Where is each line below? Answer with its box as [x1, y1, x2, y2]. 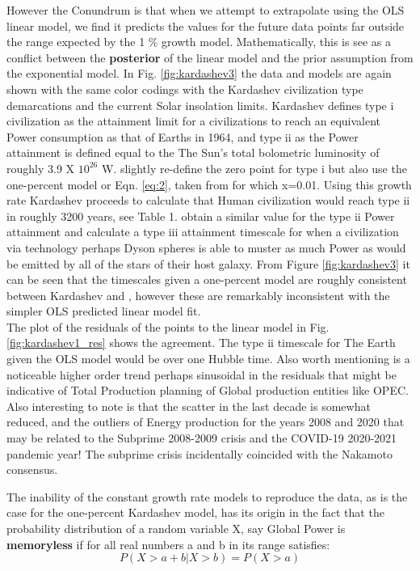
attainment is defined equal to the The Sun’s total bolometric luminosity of [6, 144, 380, 161]
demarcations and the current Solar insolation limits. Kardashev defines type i [6, 96, 394, 113]
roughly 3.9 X [6, 159, 75, 176]
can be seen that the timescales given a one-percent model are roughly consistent [6, 271, 407, 288]
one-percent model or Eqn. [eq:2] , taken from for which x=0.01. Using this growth [6, 176, 412, 192]
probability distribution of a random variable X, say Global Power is [6, 520, 346, 536]
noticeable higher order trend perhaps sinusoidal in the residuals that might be [6, 366, 397, 383]
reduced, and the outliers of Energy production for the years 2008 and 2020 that [6, 413, 405, 430]
